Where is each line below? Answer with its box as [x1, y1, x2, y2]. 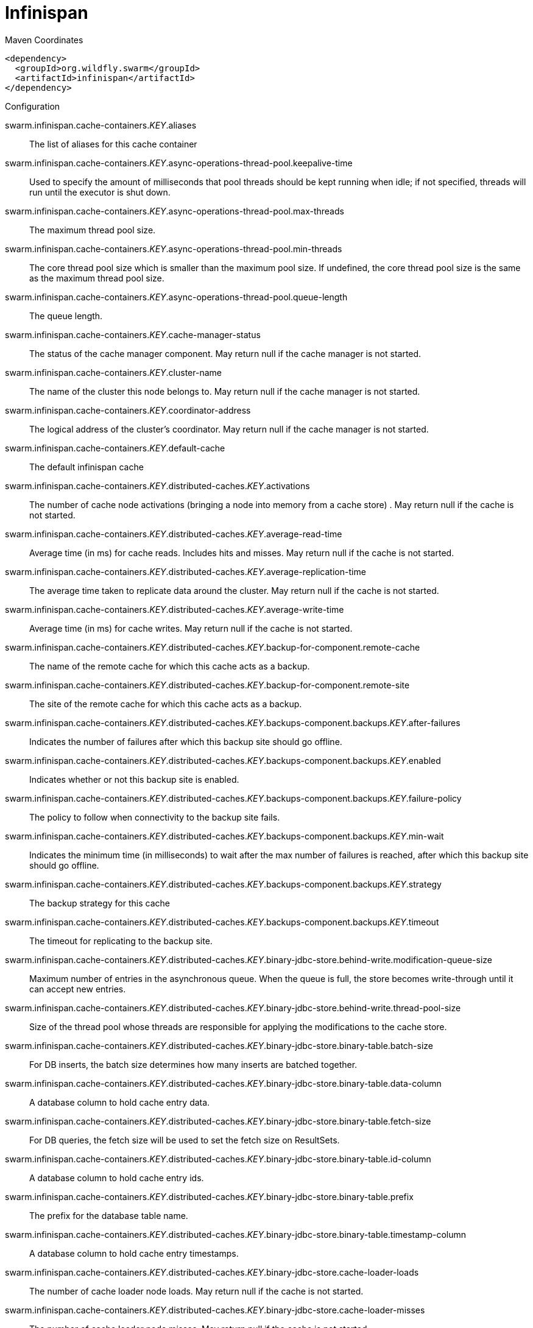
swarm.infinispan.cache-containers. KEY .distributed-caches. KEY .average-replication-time [5, 566, 366, 577]
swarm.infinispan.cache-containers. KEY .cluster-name [5, 367, 222, 378]
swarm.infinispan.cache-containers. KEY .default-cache [5, 442, 225, 453]
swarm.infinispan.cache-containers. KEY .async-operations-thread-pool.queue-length [5, 291, 348, 302]
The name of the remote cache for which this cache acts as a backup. [29, 660, 310, 671]
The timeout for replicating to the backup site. [29, 935, 213, 946]
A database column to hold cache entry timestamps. [29, 1248, 239, 1259]
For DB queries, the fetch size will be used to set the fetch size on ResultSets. [29, 1134, 340, 1145]
